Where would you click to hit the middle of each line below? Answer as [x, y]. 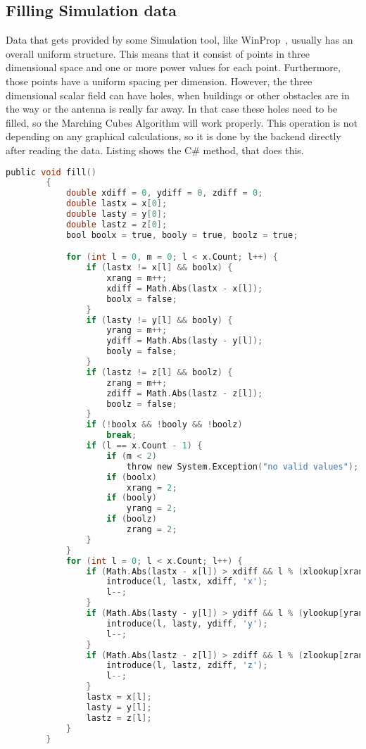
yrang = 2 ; [152, 509]
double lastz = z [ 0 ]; [116, 224]
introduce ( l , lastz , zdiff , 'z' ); [187, 666]
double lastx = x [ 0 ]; [116, 204]
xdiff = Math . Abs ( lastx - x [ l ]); [185, 288]
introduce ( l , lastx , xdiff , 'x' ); [187, 582]
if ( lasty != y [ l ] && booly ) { [159, 320]
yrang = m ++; [137, 331]
